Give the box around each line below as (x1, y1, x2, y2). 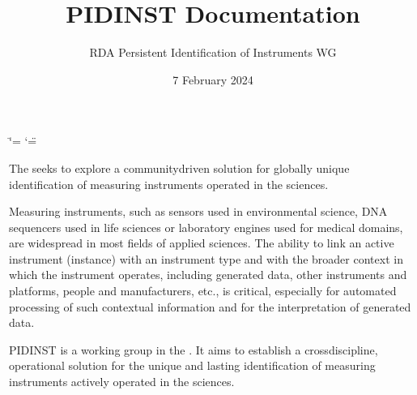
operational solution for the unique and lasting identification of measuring (9, 357, 376, 374)
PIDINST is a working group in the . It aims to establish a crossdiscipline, (9, 341, 378, 358)
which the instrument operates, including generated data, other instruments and (9, 266, 407, 283)
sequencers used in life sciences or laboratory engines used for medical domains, (9, 218, 403, 235)
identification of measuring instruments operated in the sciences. (9, 175, 329, 192)
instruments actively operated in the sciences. (9, 373, 235, 390)
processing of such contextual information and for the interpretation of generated (9, 298, 411, 315)
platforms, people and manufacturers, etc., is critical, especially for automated (9, 282, 397, 299)
